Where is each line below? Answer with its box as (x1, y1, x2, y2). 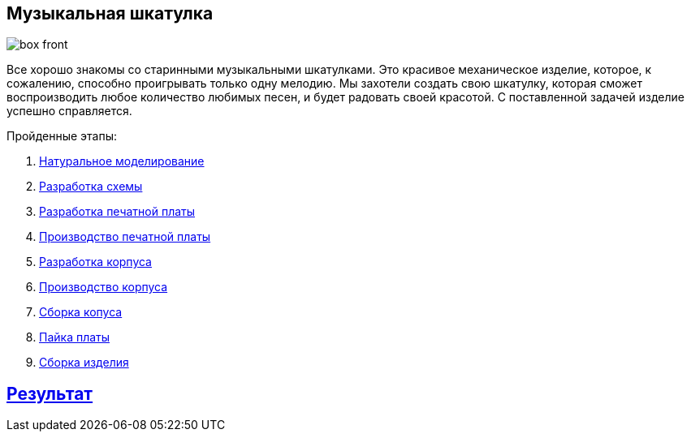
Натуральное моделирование (39, 154, 205, 169)
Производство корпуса (39, 280, 168, 294)
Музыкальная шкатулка (6, 3, 214, 24)
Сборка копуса (39, 305, 123, 320)
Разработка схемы (39, 179, 143, 194)
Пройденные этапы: (6, 129, 118, 144)
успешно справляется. (6, 104, 132, 118)
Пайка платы (39, 330, 110, 345)
